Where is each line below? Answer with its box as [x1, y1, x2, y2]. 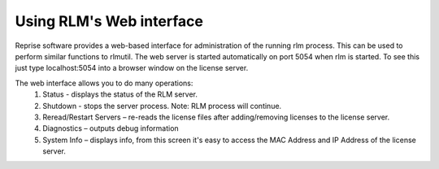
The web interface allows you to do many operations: [15, 78, 193, 88]
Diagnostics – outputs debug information [42, 123, 179, 133]
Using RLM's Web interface [15, 12, 203, 30]
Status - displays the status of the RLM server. [42, 89, 198, 99]
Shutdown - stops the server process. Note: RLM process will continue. [42, 101, 282, 110]
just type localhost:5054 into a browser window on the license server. [15, 63, 249, 73]
